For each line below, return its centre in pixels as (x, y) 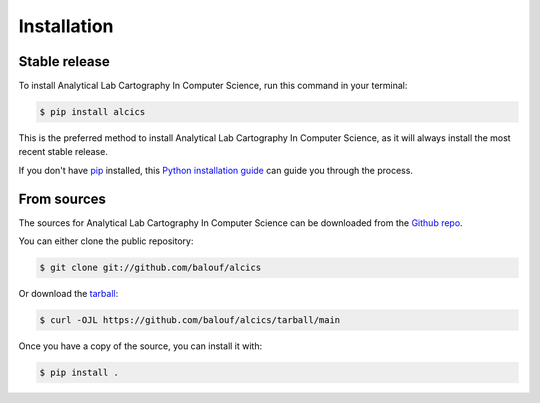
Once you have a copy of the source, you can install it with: (140, 346)
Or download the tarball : (68, 294)
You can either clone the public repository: (106, 241)
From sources (62, 198)
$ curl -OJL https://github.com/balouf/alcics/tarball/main (190, 320)
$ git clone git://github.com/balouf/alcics (150, 268)
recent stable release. (63, 152)
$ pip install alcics (92, 112)
